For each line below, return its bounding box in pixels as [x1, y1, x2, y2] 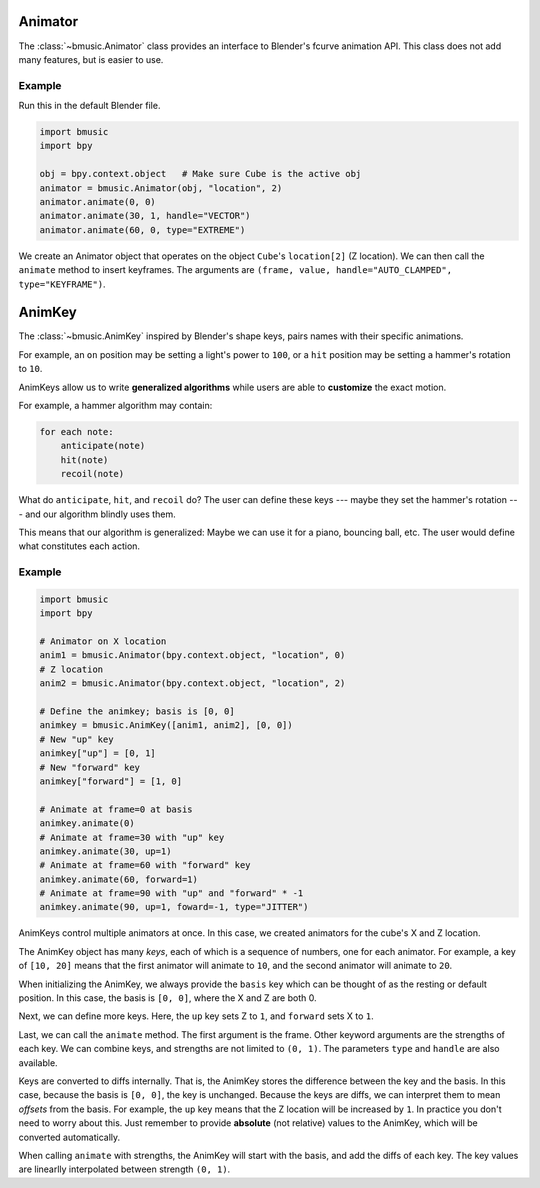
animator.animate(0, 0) [39, 196, 157, 207]
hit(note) [60, 454, 109, 465]
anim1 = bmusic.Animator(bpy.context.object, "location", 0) [39, 650, 346, 661]
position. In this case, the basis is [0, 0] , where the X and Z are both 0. [18, 992, 317, 1004]
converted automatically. [18, 1131, 121, 1143]
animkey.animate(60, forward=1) [39, 873, 199, 885]
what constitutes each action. [18, 540, 140, 552]
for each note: [39, 426, 114, 437]
